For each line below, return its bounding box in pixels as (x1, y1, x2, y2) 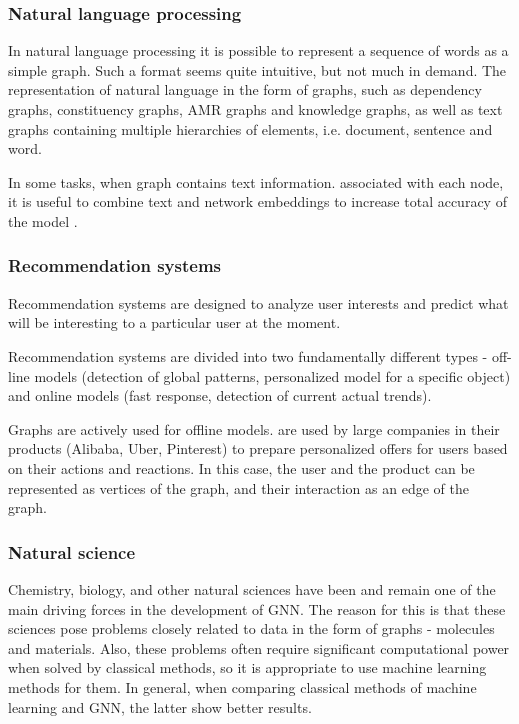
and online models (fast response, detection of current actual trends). (8, 385, 432, 406)
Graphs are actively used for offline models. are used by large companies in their (8, 418, 500, 439)
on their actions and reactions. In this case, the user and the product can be (8, 457, 475, 478)
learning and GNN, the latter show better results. (8, 696, 312, 717)
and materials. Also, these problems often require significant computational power (8, 637, 510, 658)
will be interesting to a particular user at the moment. (8, 312, 341, 333)
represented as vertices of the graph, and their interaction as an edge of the (8, 477, 469, 498)
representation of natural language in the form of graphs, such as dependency (8, 79, 482, 100)
